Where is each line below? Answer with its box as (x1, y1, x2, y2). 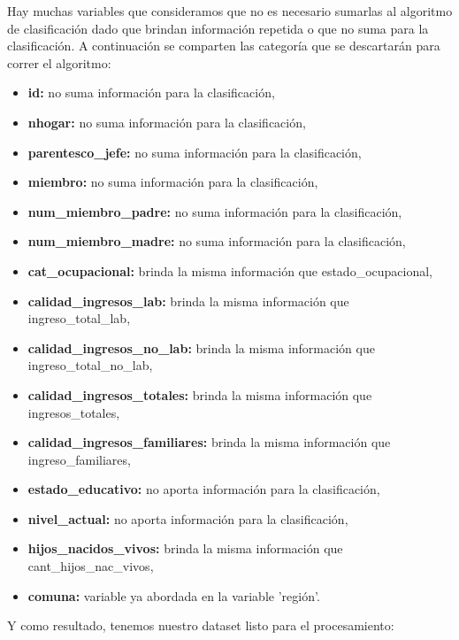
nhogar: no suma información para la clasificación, (27, 112, 306, 131)
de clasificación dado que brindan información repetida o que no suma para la (7, 19, 429, 37)
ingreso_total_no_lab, (27, 356, 153, 374)
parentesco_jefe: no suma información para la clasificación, (27, 143, 362, 161)
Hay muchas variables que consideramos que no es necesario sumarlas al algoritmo (7, 2, 453, 19)
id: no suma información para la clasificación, (27, 83, 275, 102)
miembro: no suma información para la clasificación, (27, 173, 318, 191)
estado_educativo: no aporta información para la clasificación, (27, 480, 380, 498)
